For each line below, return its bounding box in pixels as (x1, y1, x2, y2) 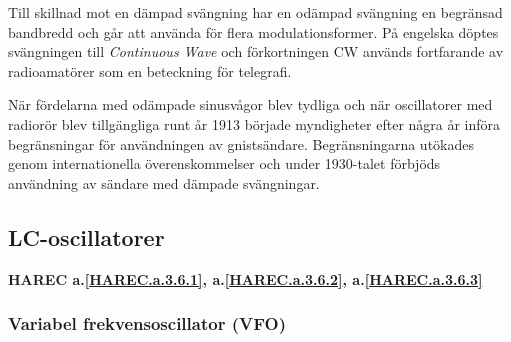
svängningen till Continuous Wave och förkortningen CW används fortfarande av (8, 41, 504, 62)
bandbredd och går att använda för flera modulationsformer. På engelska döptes (8, 21, 499, 42)
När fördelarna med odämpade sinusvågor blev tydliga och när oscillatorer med (8, 94, 493, 115)
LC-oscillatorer (8, 221, 165, 252)
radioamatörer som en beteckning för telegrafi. (8, 60, 292, 81)
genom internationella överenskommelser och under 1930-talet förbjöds (8, 153, 441, 174)
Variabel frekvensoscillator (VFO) (8, 311, 286, 336)
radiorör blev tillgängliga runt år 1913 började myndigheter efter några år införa (8, 113, 501, 134)
